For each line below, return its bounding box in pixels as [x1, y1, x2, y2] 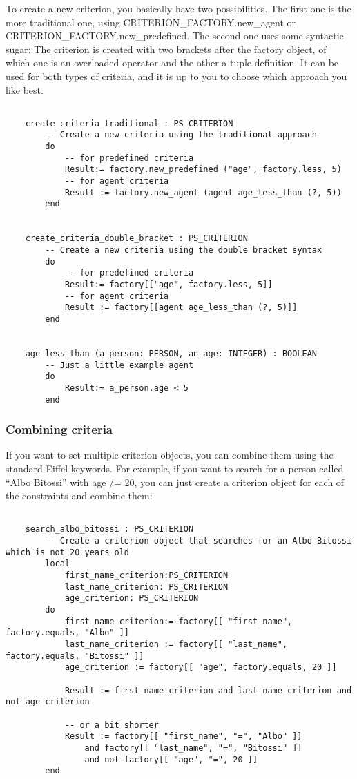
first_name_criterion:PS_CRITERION [64, 570, 229, 581]
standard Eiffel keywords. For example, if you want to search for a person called [6, 461, 344, 476]
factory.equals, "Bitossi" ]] [6, 651, 144, 661]
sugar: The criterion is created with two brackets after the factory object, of [6, 41, 327, 56]
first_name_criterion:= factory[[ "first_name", [64, 616, 293, 626]
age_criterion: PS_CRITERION [64, 593, 199, 604]
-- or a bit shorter [64, 720, 159, 730]
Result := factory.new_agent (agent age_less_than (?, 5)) [64, 187, 342, 198]
